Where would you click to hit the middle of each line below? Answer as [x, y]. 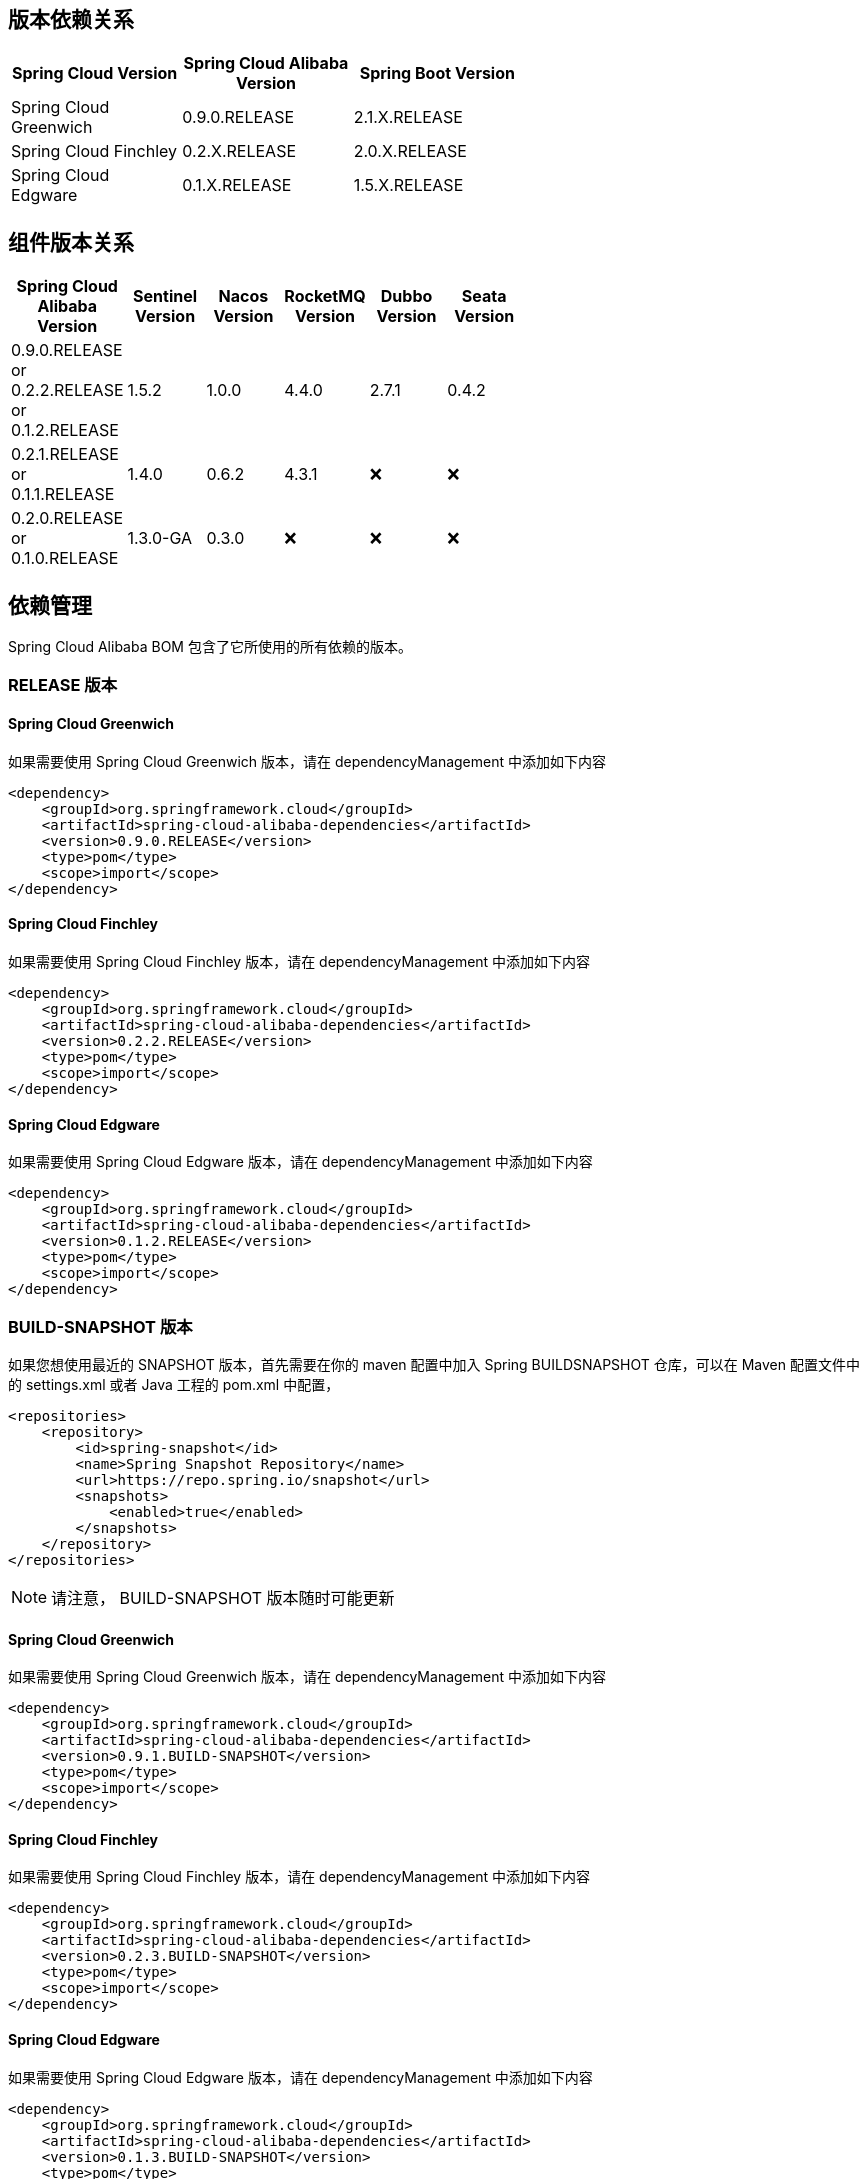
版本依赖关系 [71, 19]
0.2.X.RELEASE [239, 151]
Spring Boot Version [437, 73]
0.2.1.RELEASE [65, 454]
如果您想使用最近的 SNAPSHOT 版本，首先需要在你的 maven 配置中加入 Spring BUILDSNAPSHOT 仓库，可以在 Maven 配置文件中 [434, 1364]
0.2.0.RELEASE [67, 518]
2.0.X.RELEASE [410, 151]
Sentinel [165, 296]
